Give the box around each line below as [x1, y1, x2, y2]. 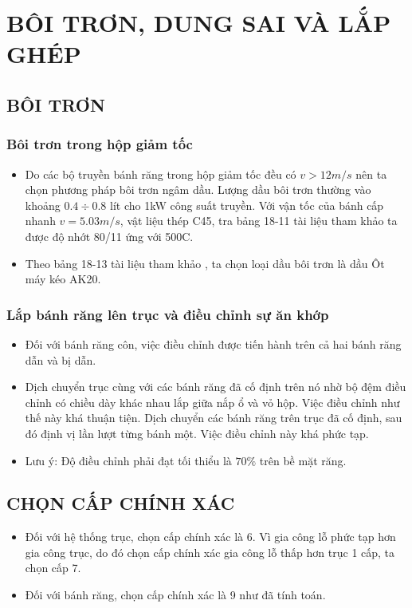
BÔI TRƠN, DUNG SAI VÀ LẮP [6, 6, 391, 39]
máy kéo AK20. [25, 270, 101, 287]
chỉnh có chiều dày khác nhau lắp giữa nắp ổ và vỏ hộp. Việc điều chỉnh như [25, 393, 400, 410]
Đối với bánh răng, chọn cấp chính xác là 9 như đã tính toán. [25, 586, 326, 603]
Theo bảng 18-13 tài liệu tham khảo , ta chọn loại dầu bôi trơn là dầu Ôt [25, 255, 385, 271]
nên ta [355, 165, 387, 182]
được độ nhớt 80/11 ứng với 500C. [25, 227, 194, 244]
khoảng [25, 196, 61, 213]
